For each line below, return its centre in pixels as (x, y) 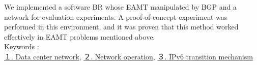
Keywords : (22, 46)
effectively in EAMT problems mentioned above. (80, 36)
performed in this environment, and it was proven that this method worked (121, 27)
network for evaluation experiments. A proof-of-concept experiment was (116, 17)
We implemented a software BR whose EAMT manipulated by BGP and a (121, 7)
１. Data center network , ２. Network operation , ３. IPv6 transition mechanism (128, 56)
